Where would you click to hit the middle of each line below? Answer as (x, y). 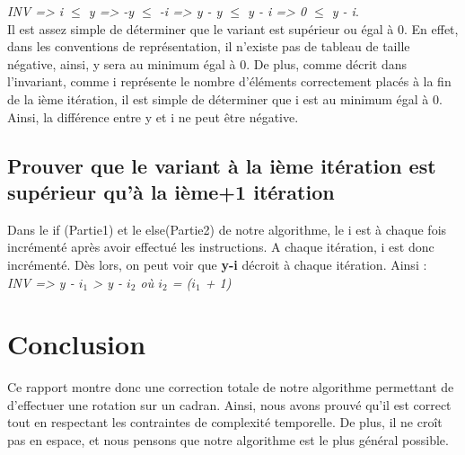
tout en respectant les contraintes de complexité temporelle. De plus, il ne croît (225, 422)
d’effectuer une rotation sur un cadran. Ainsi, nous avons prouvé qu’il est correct (229, 404)
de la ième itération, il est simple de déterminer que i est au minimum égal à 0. (225, 98)
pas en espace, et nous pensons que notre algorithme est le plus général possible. (228, 440)
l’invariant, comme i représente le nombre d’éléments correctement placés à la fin (229, 81)
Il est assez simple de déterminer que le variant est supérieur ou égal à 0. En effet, (233, 28)
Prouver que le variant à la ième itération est (222, 165)
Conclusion (77, 344)
